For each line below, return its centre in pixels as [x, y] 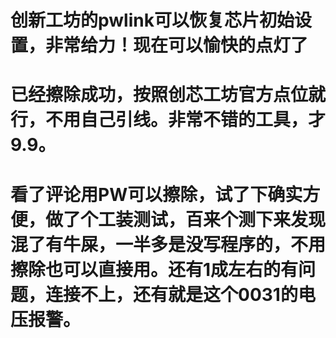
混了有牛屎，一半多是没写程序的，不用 [168, 244]
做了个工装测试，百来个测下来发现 [186, 219]
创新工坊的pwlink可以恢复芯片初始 [152, 20]
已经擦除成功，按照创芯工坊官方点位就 [168, 95]
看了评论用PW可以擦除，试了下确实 [156, 194]
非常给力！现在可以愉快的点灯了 [177, 45]
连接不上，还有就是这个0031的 [171, 294]
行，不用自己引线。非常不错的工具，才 [168, 120]
